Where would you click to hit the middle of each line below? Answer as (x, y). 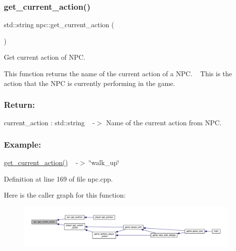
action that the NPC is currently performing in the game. (90, 83)
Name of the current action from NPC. (164, 123)
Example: (23, 144)
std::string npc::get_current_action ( (59, 25)
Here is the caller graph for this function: (65, 195)
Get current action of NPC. (45, 57)
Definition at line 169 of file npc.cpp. (58, 178)
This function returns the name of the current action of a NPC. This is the (118, 73)
